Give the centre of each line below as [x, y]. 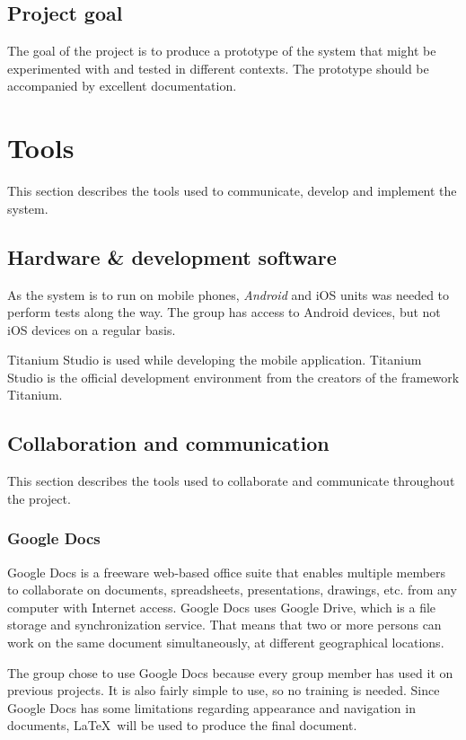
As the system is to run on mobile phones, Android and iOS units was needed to [229, 294]
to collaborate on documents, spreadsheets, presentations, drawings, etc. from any [232, 590]
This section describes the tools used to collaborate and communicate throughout [231, 481]
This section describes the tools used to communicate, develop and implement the [232, 191]
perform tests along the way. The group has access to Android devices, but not [224, 312]
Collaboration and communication [168, 443]
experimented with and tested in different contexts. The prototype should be [218, 68]
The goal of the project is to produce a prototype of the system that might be [222, 51]
